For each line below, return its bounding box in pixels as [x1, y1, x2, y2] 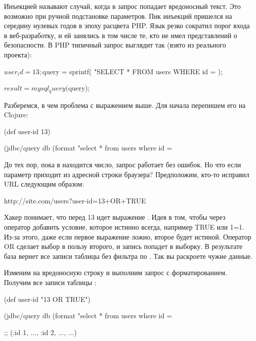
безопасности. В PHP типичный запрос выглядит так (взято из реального [4, 40, 226, 50]
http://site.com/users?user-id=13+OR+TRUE [4, 195, 146, 205]
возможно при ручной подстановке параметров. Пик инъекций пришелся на [4, 10, 232, 21]
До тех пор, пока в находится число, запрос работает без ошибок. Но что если [4, 159, 241, 169]
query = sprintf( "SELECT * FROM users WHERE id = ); [42, 66, 223, 76]
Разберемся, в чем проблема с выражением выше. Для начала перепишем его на [4, 99, 246, 110]
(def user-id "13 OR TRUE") [4, 293, 90, 304]
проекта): [4, 49, 32, 59]
